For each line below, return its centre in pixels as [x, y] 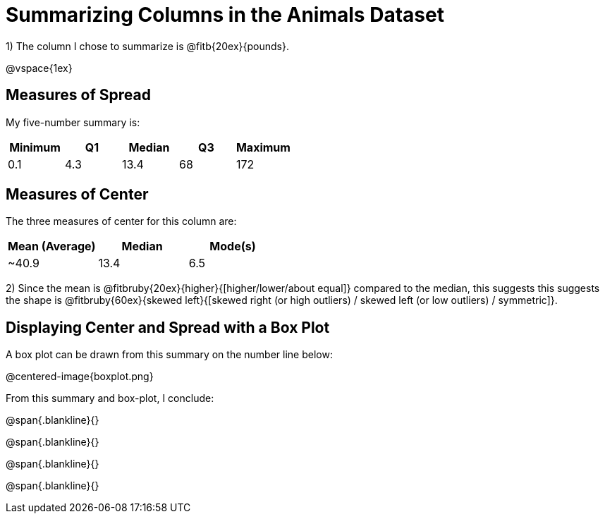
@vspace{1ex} [39, 68]
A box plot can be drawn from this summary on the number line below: [169, 355]
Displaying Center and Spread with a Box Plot [168, 327]
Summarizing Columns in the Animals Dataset [225, 15]
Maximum [263, 147]
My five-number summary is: [73, 122]
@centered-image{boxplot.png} [80, 377]
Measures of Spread [78, 95]
